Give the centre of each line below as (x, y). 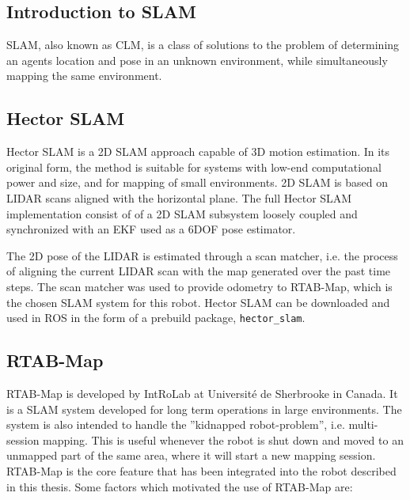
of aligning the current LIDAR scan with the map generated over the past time (199, 271)
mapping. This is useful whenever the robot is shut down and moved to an (223, 439)
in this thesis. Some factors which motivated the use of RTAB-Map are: (180, 486)
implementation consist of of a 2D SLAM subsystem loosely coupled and (182, 213)
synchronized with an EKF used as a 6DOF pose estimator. (151, 229)
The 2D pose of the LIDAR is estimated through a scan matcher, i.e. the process (202, 255)
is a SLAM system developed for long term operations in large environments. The (204, 409)
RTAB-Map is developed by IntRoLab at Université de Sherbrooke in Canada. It (202, 393)
